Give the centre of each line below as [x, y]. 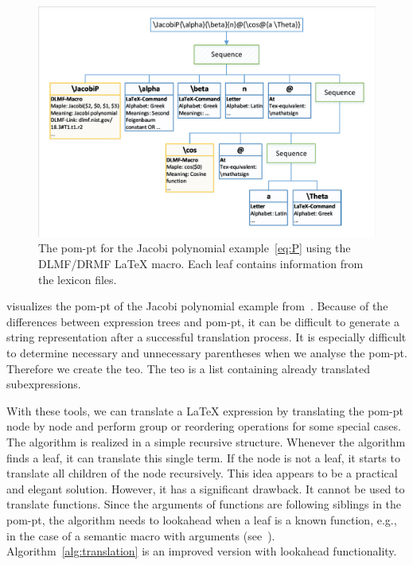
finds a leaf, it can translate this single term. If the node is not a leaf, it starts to [203, 457]
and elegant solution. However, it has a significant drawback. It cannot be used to [206, 488]
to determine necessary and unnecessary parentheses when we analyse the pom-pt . [207, 353]
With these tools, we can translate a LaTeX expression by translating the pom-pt [205, 410]
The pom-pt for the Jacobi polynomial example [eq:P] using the [195, 248]
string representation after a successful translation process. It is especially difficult [206, 337]
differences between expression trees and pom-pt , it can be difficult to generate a [203, 321]
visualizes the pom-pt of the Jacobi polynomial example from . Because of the [197, 306]
